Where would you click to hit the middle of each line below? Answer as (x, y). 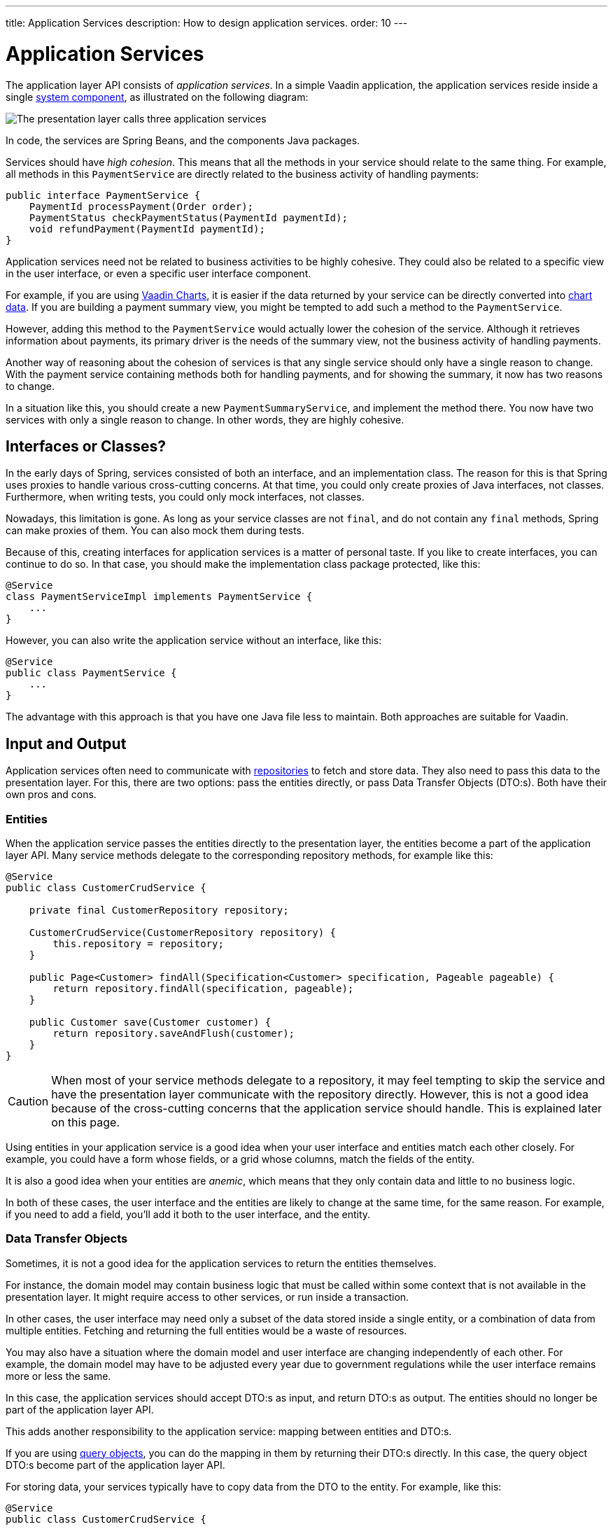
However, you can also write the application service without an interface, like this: (194, 641)
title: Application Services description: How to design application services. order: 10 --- (207, 23)
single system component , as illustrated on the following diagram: (157, 97)
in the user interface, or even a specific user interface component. (158, 273)
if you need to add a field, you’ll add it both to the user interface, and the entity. (188, 1214)
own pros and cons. (51, 795)
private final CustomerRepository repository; (159, 910)
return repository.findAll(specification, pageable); (203, 988)
